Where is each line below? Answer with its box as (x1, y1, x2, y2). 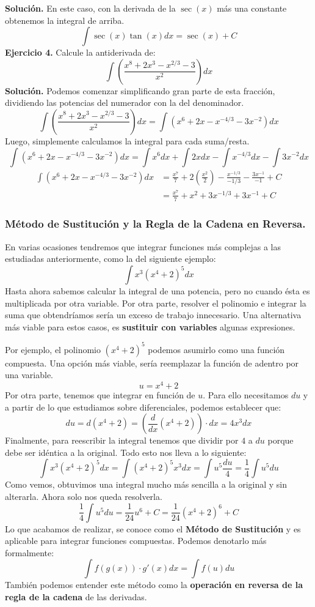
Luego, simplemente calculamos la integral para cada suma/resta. (5, 134, 250, 147)
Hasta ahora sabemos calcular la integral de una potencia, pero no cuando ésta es (5, 284, 310, 297)
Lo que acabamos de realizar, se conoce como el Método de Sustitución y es (5, 522, 301, 535)
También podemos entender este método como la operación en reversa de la (5, 578, 303, 591)
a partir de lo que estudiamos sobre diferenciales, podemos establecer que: (5, 400, 281, 413)
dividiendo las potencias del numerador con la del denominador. (5, 96, 244, 109)
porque (267, 434, 294, 447)
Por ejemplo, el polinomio (5, 343, 101, 356)
